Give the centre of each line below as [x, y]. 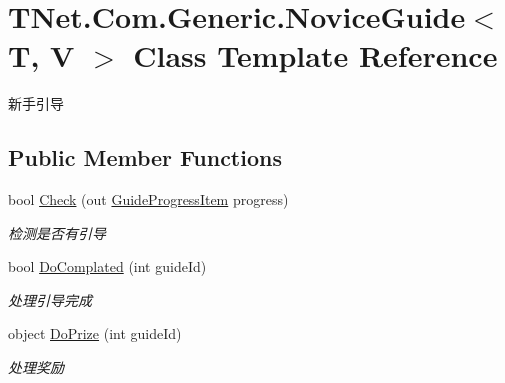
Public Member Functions [145, 157]
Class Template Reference [315, 55]
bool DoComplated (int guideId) [107, 266]
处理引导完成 [50, 299]
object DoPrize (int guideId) [95, 333]
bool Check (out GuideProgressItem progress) [148, 199]
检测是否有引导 [57, 232]
